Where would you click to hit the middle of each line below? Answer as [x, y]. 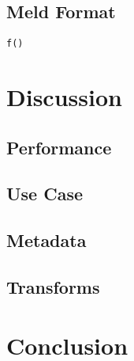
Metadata [47, 240]
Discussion [64, 97]
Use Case [45, 194]
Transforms [53, 286]
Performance [59, 147]
